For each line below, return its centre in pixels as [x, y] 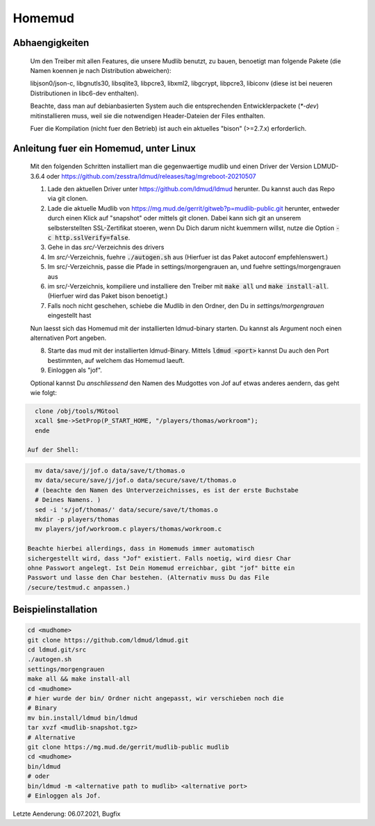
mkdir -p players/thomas [77, 519]
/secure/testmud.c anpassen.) [79, 587]
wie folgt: [43, 392]
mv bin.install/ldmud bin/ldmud [83, 718]
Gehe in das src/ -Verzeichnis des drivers [106, 248]
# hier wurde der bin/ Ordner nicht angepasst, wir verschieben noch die [156, 698]
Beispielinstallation [55, 609]
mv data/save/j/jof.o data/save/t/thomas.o [110, 471]
